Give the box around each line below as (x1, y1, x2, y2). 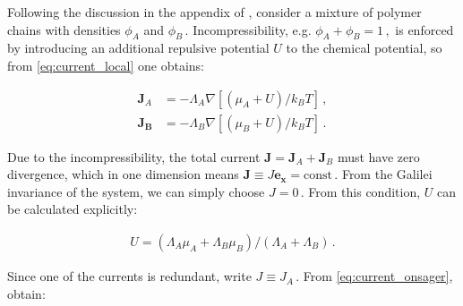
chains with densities (7, 20, 121, 38)
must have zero (337, 147, 420, 166)
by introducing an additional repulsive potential (7, 38, 270, 57)
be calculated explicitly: (7, 200, 138, 218)
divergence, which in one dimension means (7, 165, 239, 183)
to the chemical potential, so (286, 38, 442, 57)
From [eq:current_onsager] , (303, 267, 453, 285)
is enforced (395, 20, 454, 38)
